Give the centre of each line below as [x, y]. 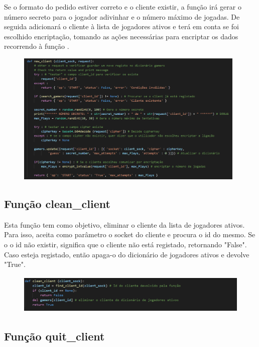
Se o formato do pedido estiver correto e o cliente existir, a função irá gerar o [123, 7]
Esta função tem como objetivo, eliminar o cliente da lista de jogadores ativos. [124, 224]
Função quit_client [54, 336]
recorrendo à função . [37, 46]
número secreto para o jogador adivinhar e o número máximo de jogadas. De [122, 16]
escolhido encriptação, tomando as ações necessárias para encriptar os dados [121, 36]
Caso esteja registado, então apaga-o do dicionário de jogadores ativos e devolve [127, 254]
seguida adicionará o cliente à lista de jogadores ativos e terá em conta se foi [121, 26]
